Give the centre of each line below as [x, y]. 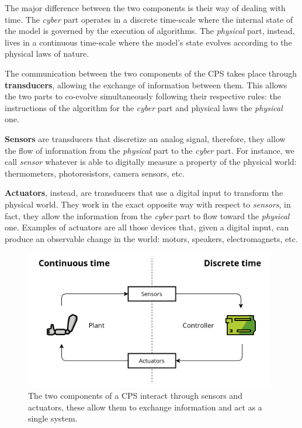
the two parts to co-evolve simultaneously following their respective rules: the [143, 96]
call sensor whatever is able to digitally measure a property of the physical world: [151, 162]
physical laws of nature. [47, 53]
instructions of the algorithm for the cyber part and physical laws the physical [144, 107]
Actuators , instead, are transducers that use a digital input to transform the [144, 193]
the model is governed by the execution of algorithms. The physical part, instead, [150, 31]
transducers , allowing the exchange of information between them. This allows [146, 84]
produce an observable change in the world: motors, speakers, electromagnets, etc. [151, 238]
